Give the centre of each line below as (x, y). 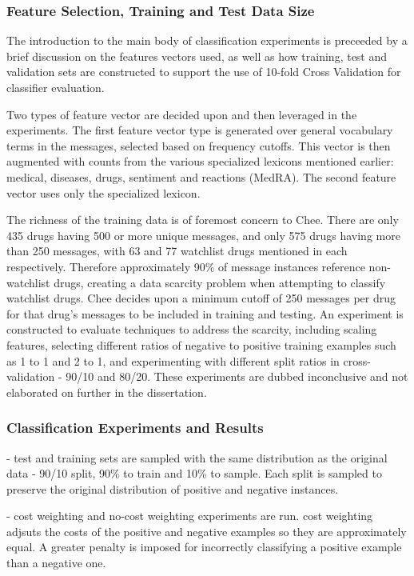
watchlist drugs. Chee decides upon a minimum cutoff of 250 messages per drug (201, 298)
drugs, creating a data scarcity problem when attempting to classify (220, 282)
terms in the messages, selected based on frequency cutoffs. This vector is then (199, 145)
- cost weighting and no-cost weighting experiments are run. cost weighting (190, 516)
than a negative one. (56, 563)
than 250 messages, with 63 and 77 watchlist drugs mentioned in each (177, 251)
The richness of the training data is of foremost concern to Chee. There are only (203, 220)
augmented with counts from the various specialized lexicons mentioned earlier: (200, 161)
